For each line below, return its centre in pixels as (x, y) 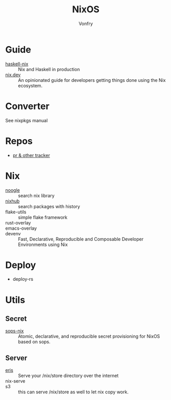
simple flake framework (43, 217)
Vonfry (86, 24)
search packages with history (49, 206)
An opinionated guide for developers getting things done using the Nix (92, 80)
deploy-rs (23, 279)
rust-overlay (18, 223)
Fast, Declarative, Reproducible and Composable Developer (81, 239)
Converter (27, 106)
